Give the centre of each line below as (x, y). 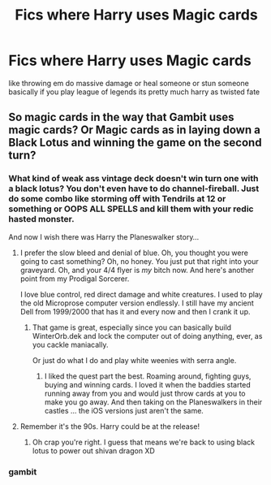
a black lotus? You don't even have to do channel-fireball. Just (134, 188)
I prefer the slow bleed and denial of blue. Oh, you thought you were (134, 253)
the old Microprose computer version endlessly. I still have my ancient (137, 303)
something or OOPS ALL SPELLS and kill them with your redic (131, 209)
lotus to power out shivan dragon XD (94, 450)
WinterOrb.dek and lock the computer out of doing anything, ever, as (147, 336)
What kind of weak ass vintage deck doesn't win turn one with (133, 179)
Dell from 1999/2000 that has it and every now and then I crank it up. (135, 311)
